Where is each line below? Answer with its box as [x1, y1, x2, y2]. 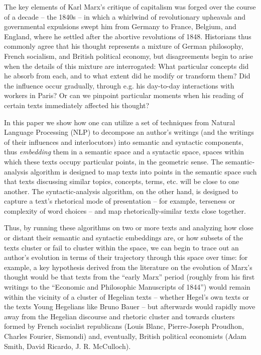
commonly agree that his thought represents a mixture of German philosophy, [4, 41, 243, 51]
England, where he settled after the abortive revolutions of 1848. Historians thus [4, 31, 251, 41]
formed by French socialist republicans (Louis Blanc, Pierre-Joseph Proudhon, [4, 321, 244, 331]
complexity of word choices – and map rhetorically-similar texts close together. [4, 205, 246, 216]
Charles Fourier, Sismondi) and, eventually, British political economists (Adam [4, 331, 246, 341]
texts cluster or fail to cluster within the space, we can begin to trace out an [4, 242, 239, 252]
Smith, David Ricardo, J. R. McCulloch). [4, 340, 131, 351]
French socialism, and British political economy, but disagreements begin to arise [4, 50, 253, 61]
